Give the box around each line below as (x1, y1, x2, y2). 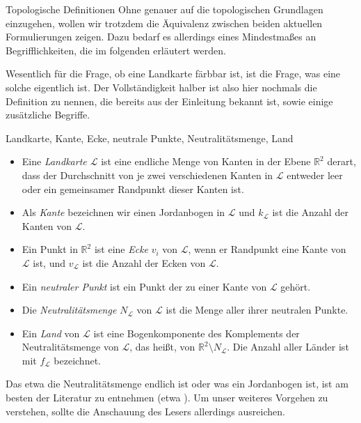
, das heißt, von (129, 339, 195, 354)
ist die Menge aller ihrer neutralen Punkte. (166, 302, 348, 317)
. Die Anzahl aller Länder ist (227, 339, 349, 354)
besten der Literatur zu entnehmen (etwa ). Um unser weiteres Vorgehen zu (6, 390, 328, 405)
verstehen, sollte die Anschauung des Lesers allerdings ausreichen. (6, 403, 285, 418)
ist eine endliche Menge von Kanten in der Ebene (101, 154, 311, 169)
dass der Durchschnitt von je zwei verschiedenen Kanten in (22, 167, 273, 182)
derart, (327, 154, 356, 169)
